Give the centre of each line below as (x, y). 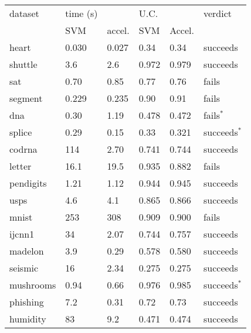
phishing (27, 302)
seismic (24, 268)
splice (21, 132)
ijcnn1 (22, 234)
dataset (24, 13)
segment (26, 98)
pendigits (28, 183)
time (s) (82, 13)
